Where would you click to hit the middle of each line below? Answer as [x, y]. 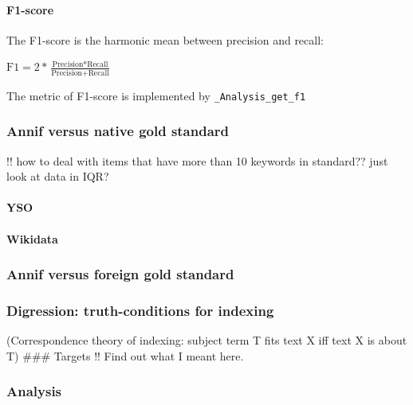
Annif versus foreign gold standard [120, 274]
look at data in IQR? [58, 176]
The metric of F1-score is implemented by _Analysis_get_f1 [156, 95]
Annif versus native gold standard [118, 131]
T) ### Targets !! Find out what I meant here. [125, 355]
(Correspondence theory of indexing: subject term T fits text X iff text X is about [207, 340]
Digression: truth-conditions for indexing [140, 310]
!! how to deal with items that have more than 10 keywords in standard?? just [197, 160]
